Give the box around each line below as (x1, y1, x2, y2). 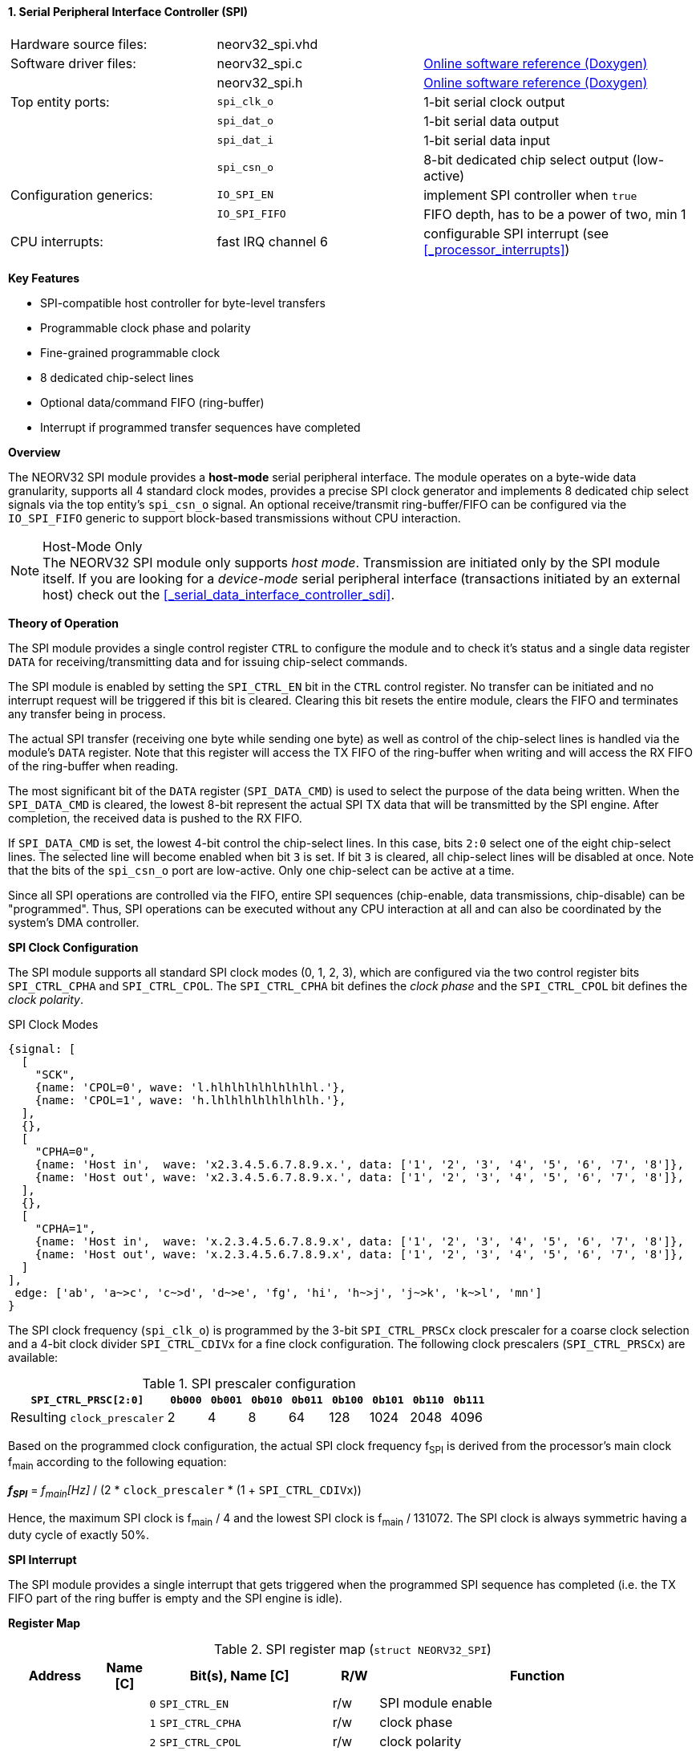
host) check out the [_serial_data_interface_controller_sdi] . (42, 586, 395, 603)
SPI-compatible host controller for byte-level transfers (40, 295, 326, 310)
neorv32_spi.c (216, 55, 303, 71)
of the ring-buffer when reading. (8, 758, 179, 773)
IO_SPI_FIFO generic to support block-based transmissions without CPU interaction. (8, 510, 461, 525)
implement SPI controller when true (423, 186, 637, 203)
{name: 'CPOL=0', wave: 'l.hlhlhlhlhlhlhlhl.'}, (34, 1080, 346, 1094)
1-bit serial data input (423, 132, 551, 148)
